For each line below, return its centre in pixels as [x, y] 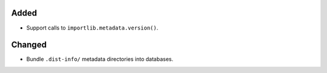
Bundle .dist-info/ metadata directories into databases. [100, 59]
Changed [29, 45]
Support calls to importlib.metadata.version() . [92, 28]
